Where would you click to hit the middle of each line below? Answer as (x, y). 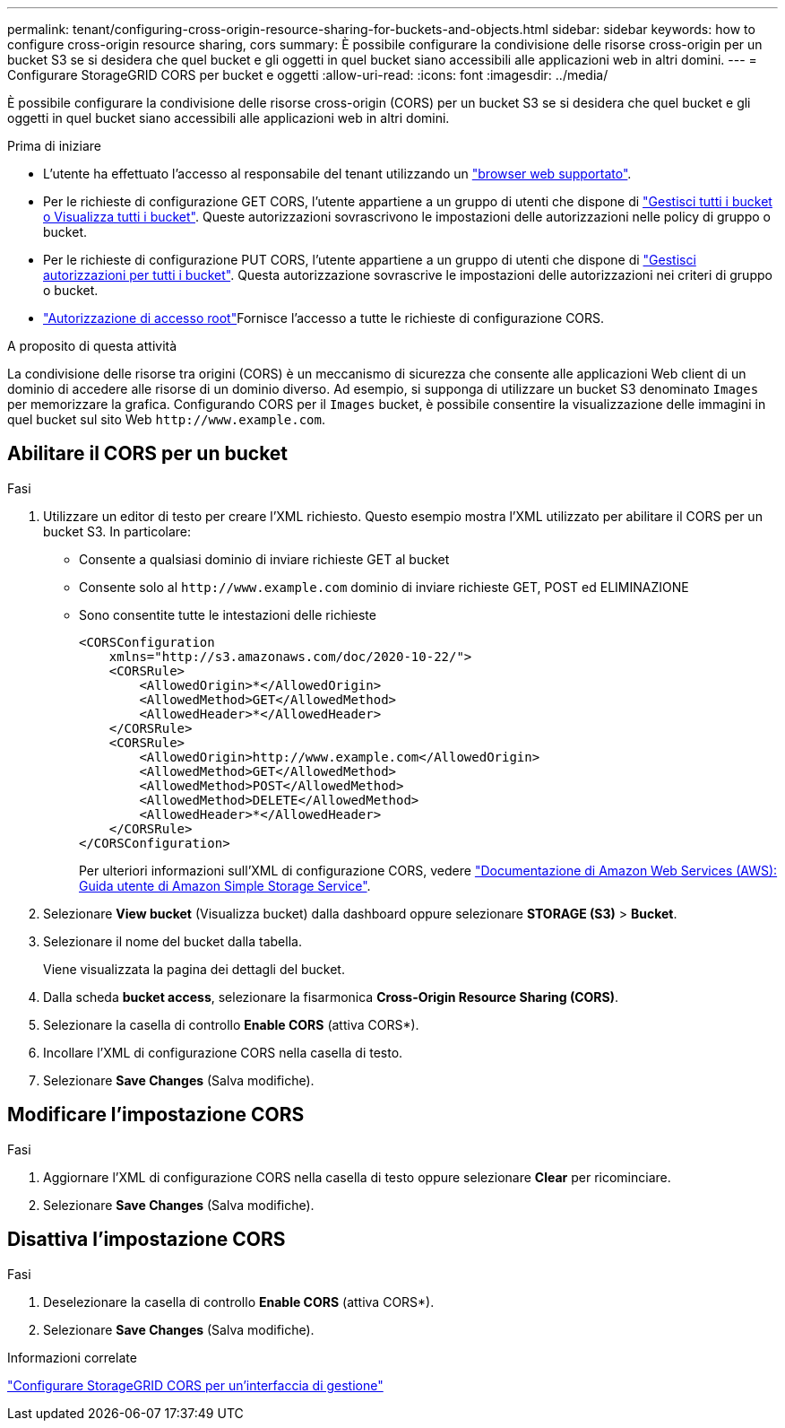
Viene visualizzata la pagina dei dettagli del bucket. (194, 969)
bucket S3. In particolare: (117, 531)
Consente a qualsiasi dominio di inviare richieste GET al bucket (264, 559)
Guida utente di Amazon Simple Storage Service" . (225, 885)
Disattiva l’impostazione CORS (147, 1240)
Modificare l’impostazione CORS (156, 1115)
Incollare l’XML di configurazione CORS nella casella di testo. (223, 1052)
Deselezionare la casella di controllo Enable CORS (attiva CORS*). (239, 1302)
